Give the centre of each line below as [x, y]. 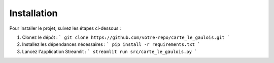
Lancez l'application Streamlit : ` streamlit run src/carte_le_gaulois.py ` [110, 51]
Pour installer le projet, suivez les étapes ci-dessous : [65, 28]
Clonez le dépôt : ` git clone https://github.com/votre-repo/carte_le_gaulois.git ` [126, 37]
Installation [33, 13]
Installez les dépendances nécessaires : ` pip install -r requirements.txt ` [111, 44]
